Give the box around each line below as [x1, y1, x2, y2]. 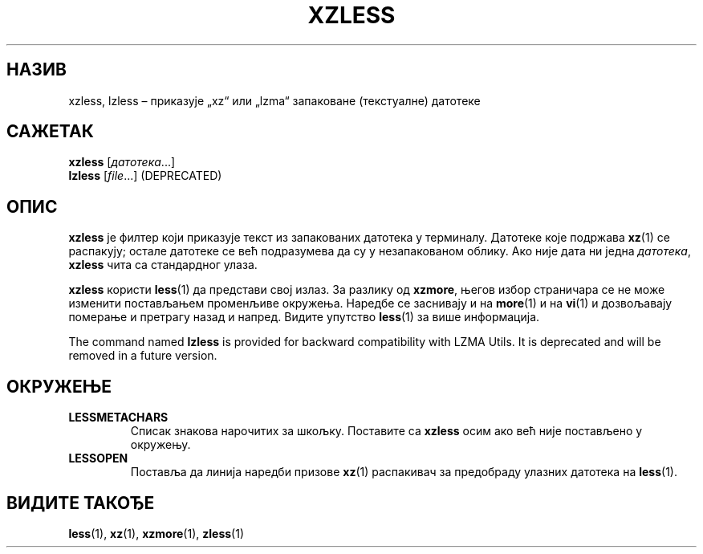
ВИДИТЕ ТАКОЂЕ [6, 492, 155, 513]
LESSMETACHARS [68, 410, 169, 425]
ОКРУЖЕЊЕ [6, 376, 112, 397]
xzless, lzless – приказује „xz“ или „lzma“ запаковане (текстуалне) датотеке [68, 93, 481, 108]
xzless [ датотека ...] [68, 155, 176, 169]
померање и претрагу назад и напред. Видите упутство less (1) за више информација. [68, 310, 540, 324]
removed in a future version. [68, 348, 217, 363]
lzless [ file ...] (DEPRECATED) [68, 169, 222, 183]
